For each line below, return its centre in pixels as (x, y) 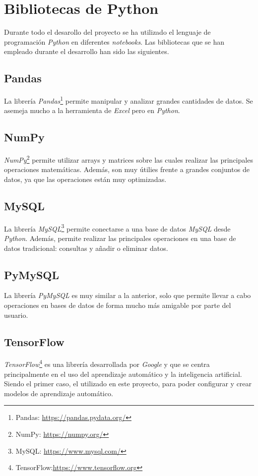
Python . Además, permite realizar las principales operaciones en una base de (120, 238)
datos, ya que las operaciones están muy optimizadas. (85, 179)
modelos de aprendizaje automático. (59, 393)
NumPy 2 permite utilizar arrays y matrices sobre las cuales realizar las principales (129, 159)
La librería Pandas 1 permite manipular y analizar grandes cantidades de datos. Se (129, 100)
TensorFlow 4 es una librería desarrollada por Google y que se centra (107, 363)
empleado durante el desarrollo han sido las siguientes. (87, 51)
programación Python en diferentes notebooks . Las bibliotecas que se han (114, 41)
